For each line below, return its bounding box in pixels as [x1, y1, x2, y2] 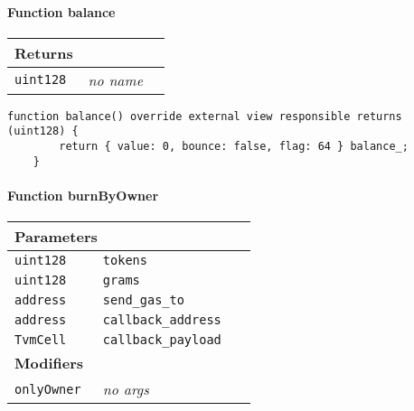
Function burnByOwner [7, 186, 159, 205]
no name [88, 69, 143, 90]
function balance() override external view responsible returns [7, 109, 402, 123]
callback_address [102, 313, 221, 328]
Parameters [14, 226, 98, 248]
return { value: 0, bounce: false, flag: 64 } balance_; [59, 140, 409, 154]
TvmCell [14, 332, 67, 348]
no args [102, 378, 149, 400]
